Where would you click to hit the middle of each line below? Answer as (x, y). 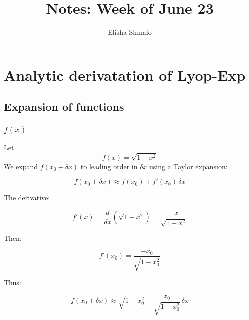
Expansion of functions (64, 107)
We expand (21, 166)
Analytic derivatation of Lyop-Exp (125, 75)
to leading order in (109, 166)
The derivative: (27, 198)
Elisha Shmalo (130, 32)
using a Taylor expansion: (188, 166)
